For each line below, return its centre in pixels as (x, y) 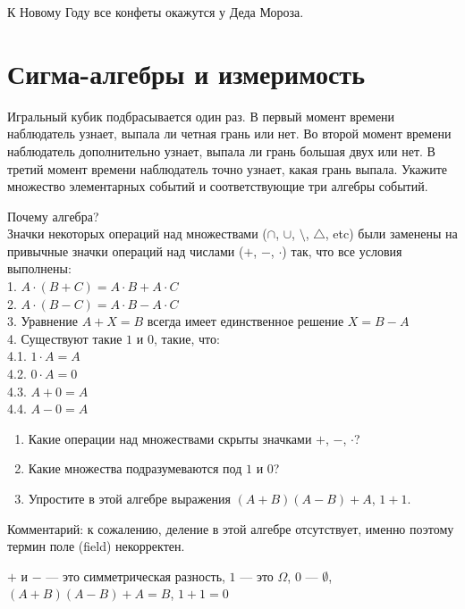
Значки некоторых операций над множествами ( (137, 234)
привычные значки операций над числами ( (126, 250)
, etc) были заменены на (391, 234)
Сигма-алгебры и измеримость (186, 73)
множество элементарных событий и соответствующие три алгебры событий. (218, 186)
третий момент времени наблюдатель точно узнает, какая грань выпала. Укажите (227, 168)
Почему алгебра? (53, 216)
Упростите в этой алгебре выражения (129, 498)
